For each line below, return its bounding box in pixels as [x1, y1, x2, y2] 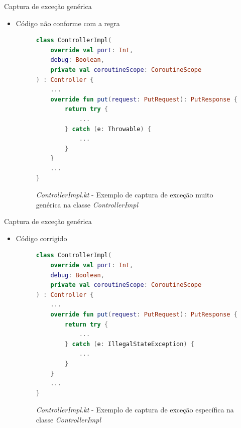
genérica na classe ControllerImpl [36, 199, 138, 209]
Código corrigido [16, 233, 67, 243]
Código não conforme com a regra [16, 18, 120, 28]
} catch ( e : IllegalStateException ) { [65, 340, 194, 348]
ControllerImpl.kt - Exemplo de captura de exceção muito [36, 189, 213, 200]
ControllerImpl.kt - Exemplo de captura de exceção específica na [36, 404, 234, 415]
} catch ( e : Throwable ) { [65, 125, 152, 133]
